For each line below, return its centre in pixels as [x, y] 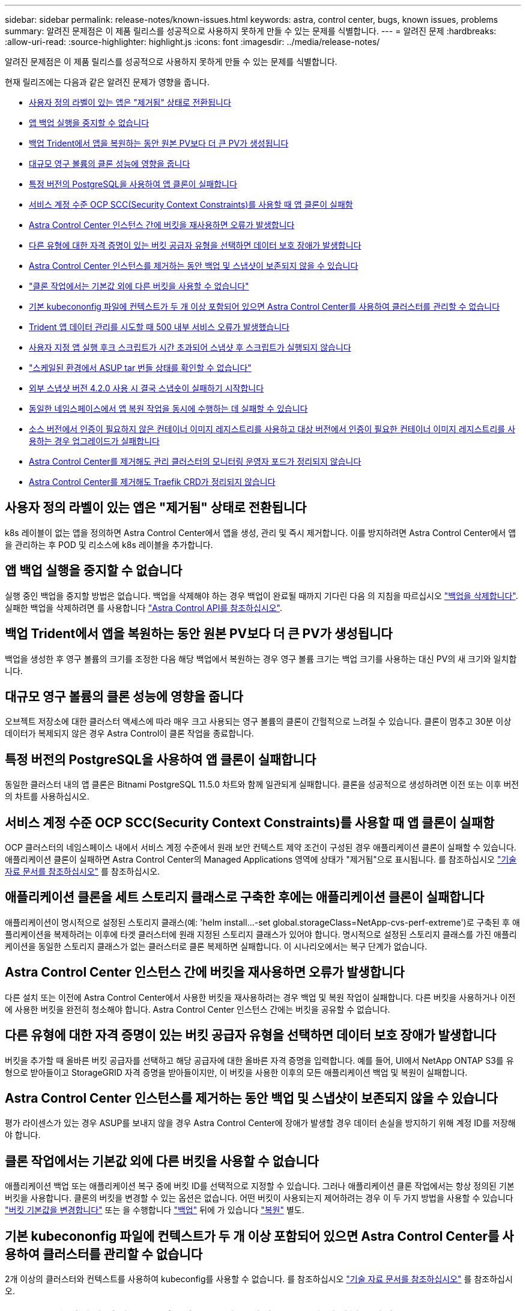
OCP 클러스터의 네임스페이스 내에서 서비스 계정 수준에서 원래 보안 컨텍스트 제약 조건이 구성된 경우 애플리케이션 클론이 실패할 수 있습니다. [261, 848]
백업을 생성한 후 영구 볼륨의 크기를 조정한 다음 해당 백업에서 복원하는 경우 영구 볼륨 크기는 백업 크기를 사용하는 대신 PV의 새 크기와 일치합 [261, 659]
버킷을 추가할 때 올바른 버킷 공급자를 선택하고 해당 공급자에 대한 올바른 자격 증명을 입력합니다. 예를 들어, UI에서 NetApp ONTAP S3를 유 [259, 1060]
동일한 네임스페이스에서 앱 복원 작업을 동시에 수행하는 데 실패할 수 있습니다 [168, 408]
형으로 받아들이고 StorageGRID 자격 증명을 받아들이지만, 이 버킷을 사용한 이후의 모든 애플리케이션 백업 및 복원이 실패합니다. [236, 1072]
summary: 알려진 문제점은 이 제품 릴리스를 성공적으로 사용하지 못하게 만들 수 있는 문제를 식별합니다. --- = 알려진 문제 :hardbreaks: [251, 31]
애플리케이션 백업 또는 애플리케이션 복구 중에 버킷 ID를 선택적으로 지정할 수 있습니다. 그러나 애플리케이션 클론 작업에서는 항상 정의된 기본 [260, 1186]
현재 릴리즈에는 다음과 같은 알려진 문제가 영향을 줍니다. [107, 82]
